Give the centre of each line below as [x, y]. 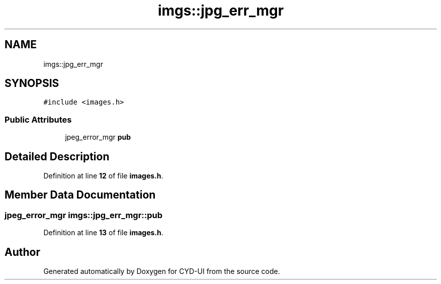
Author [22, 252]
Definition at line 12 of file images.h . [103, 176]
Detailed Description [57, 156]
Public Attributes [38, 119]
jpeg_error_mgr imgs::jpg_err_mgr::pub [84, 215]
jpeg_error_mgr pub [98, 137]
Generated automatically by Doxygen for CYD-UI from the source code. [162, 271]
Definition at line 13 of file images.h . [103, 233]
